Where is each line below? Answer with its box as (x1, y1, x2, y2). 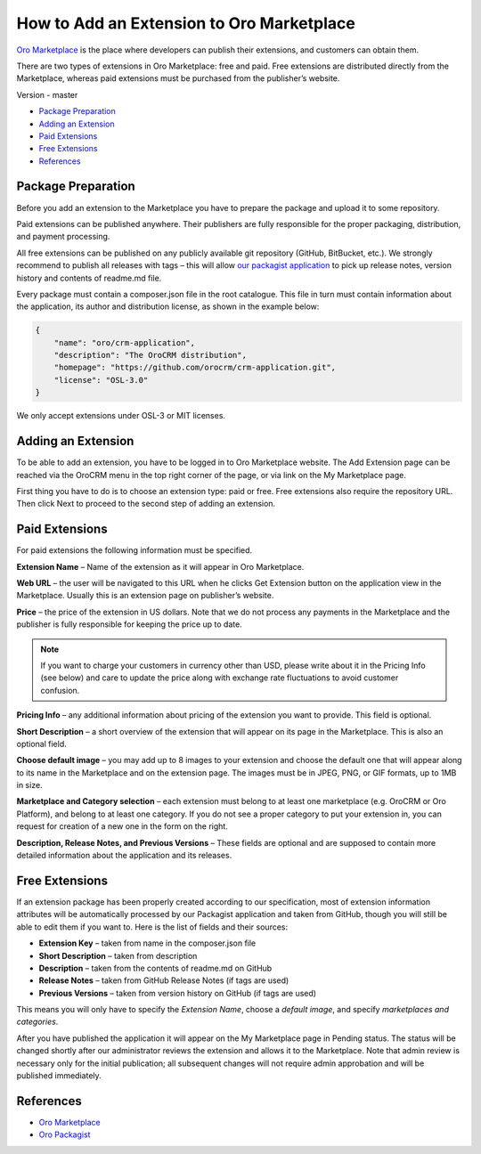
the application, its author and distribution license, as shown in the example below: (16, 301, 320, 312)
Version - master (16, 89, 78, 100)
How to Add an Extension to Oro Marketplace (16, 13, 355, 33)
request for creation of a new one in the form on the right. (16, 821, 229, 832)
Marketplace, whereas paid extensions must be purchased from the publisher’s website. (16, 73, 340, 84)
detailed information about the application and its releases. (16, 850, 232, 861)
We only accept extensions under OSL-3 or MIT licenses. (16, 410, 226, 421)
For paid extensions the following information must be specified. (16, 545, 253, 556)
